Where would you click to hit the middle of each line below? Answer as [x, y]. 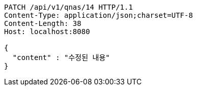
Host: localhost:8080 [47, 32]
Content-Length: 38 [43, 23]
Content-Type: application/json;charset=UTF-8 [99, 15]
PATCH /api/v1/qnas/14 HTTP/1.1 [68, 7]
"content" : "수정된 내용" [61, 57]
